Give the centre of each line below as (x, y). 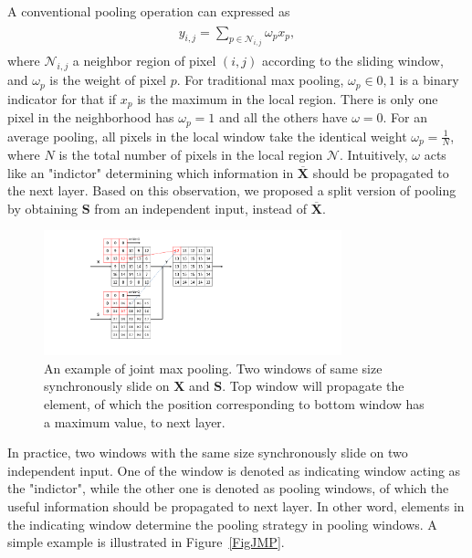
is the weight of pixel (108, 80)
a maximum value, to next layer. (135, 421)
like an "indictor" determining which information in (151, 172)
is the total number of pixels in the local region (191, 155)
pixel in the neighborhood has (91, 117)
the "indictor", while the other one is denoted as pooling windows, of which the (228, 488)
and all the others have (283, 117)
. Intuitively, (373, 155)
